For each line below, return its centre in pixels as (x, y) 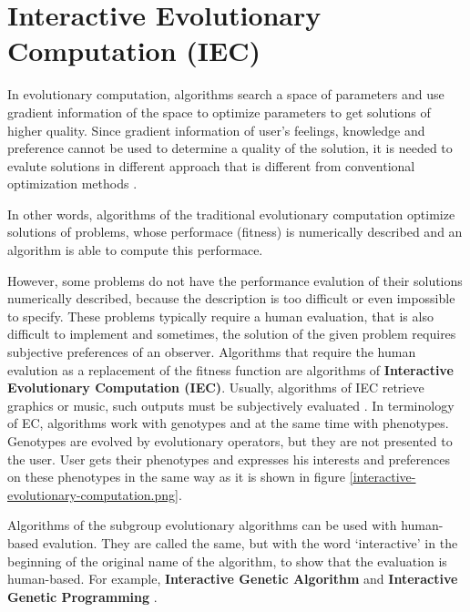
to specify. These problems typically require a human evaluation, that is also (220, 316)
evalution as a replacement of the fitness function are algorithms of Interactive (230, 369)
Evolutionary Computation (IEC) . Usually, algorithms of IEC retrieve (216, 388)
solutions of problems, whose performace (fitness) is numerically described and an (235, 232)
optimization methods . (72, 184)
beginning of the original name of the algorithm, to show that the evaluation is (227, 561)
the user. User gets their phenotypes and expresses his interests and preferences (229, 459)
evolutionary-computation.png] (93, 494)
